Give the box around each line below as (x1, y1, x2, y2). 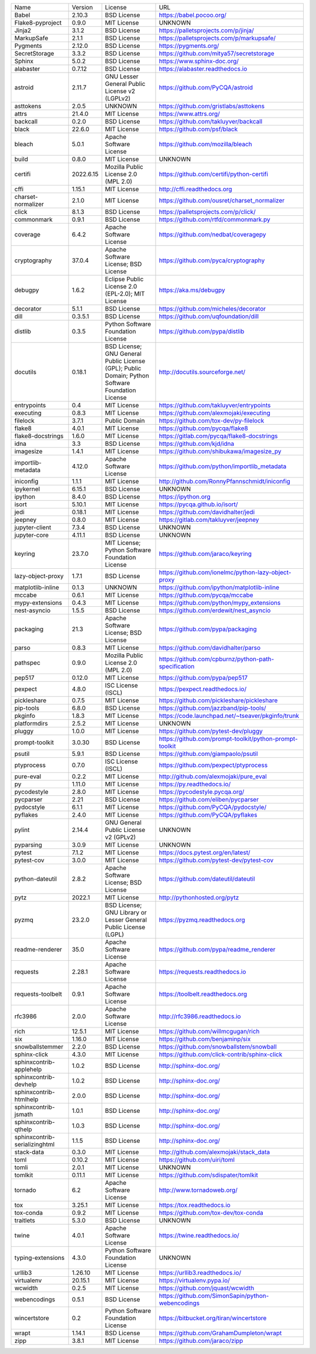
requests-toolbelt (14, 990, 63, 998)
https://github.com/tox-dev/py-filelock (159, 417, 265, 424)
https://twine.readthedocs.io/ (159, 1232, 239, 1239)
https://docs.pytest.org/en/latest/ (159, 848, 251, 857)
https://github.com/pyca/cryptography (159, 256, 265, 264)
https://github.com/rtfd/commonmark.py (159, 215, 270, 224)
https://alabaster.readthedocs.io (159, 65, 248, 73)
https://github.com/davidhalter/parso (159, 644, 261, 652)
